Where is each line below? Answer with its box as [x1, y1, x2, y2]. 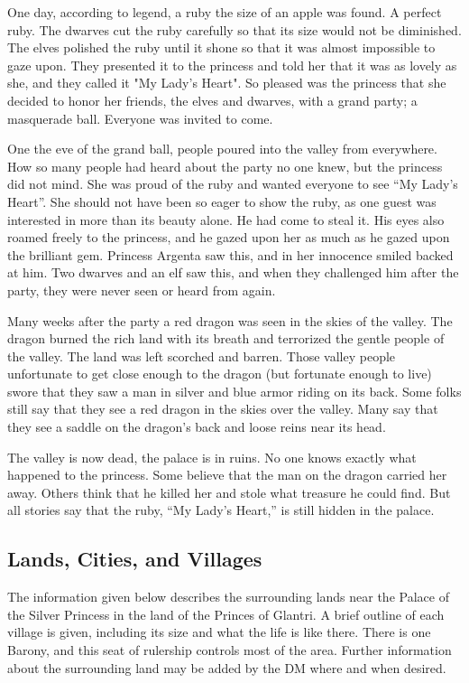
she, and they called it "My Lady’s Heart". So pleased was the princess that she [7, 73, 446, 92]
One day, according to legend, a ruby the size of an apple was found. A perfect [7, 3, 442, 21]
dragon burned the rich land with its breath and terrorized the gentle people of [7, 329, 445, 348]
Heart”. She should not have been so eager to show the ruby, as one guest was [7, 192, 437, 211]
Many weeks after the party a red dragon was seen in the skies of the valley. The [7, 311, 453, 330]
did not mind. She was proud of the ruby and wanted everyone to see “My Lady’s [7, 174, 458, 193]
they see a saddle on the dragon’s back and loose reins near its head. [7, 417, 386, 436]
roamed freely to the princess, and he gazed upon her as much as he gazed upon [7, 228, 450, 247]
